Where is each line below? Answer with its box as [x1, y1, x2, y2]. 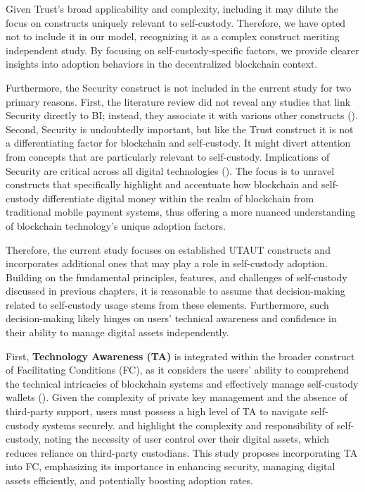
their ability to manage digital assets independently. [6, 325, 229, 340]
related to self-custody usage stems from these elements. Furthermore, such [6, 297, 329, 312]
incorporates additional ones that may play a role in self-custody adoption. [6, 256, 328, 271]
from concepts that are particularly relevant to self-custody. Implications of [6, 149, 330, 164]
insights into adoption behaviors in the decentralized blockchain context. [6, 56, 318, 71]
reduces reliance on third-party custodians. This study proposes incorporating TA [6, 445, 358, 460]
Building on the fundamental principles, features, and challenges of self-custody [6, 269, 347, 284]
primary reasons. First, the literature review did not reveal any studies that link [6, 94, 351, 109]
